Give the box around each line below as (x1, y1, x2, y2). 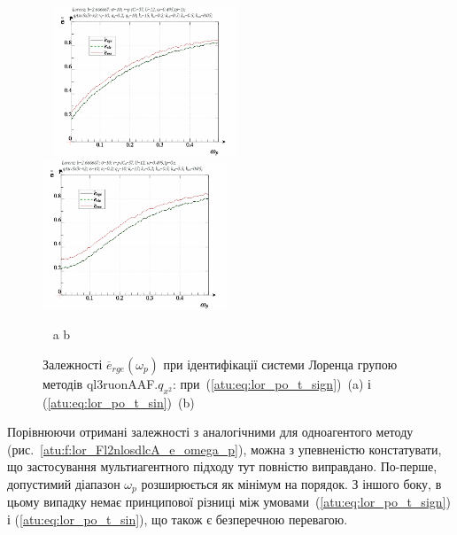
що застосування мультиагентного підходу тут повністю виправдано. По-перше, (7, 457, 438, 476)
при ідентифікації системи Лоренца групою (163, 354, 398, 373)
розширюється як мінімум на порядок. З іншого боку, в (141, 475, 442, 493)
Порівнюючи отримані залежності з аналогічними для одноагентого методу (7, 423, 414, 441)
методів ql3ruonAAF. (43, 374, 159, 392)
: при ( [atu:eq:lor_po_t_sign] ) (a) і (172, 374, 371, 392)
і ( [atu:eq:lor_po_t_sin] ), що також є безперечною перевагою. (7, 510, 348, 529)
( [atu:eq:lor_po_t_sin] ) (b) (43, 392, 195, 411)
